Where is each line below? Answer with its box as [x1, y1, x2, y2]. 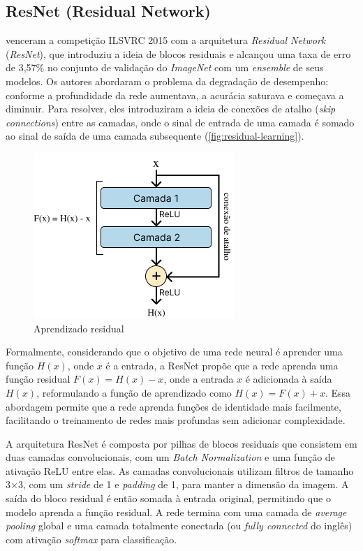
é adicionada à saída [245, 372, 332, 386]
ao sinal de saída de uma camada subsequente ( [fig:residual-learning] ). [6, 128, 304, 143]
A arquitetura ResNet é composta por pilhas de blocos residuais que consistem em [6, 436, 357, 450]
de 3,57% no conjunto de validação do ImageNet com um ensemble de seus [6, 60, 324, 75]
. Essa [325, 385, 351, 399]
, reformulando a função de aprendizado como [36, 385, 232, 399]
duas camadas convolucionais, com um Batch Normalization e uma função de [6, 450, 335, 464]
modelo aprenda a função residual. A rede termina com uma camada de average [6, 504, 347, 519]
